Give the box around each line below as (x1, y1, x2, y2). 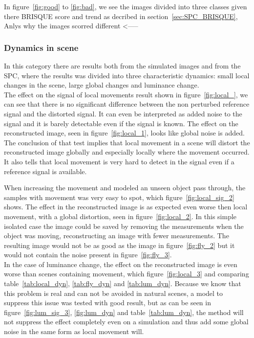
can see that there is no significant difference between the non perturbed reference (4, 99, 250, 109)
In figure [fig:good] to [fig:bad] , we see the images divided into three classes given (4, 1, 247, 11)
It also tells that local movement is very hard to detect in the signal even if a (4, 156, 234, 166)
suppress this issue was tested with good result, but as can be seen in (4, 297, 211, 308)
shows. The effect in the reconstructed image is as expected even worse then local (4, 202, 248, 212)
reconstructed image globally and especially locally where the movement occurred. (4, 147, 250, 157)
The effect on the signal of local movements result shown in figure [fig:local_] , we (4, 89, 248, 99)
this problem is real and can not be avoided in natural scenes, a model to (4, 288, 223, 298)
